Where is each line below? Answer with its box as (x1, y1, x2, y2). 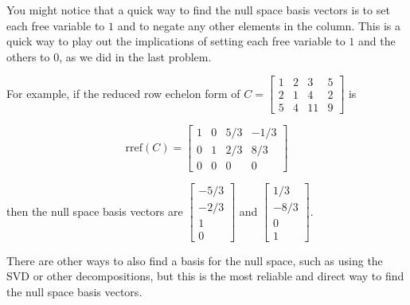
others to (6, 48, 50, 65)
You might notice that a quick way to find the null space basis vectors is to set (6, 2, 390, 18)
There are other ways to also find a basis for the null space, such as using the (6, 252, 383, 268)
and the (357, 33, 396, 49)
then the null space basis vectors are (6, 202, 183, 219)
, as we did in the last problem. (59, 48, 212, 65)
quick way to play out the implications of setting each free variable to (6, 33, 346, 49)
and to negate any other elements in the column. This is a (117, 17, 400, 33)
